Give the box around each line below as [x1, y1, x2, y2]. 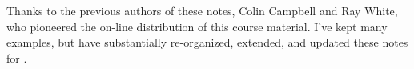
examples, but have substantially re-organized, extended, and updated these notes [6, 34, 408, 51]
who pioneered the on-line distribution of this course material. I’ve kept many [6, 18, 388, 34]
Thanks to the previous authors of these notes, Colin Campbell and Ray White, [6, 2, 398, 18]
